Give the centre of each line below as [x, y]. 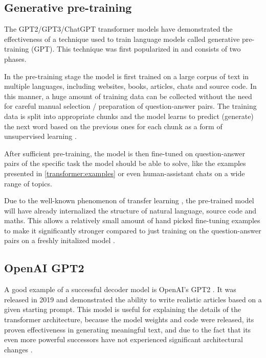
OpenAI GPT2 [44, 268]
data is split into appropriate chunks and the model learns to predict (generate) [129, 116]
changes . [18, 349]
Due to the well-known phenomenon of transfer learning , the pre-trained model [129, 200]
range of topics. [28, 183]
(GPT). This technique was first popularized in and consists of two [136, 49]
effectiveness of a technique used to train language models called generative [122, 39]
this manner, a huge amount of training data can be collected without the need [128, 96]
